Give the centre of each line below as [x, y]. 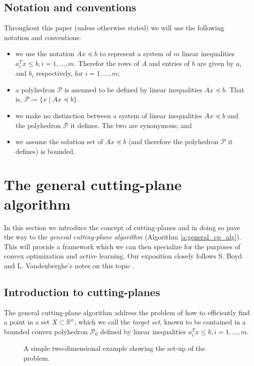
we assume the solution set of [59, 141]
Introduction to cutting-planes [82, 291]
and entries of [169, 63]
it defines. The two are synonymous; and [131, 125]
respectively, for [59, 73]
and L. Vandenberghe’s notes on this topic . [69, 265]
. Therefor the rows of [107, 63]
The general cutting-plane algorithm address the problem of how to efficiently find [127, 312]
